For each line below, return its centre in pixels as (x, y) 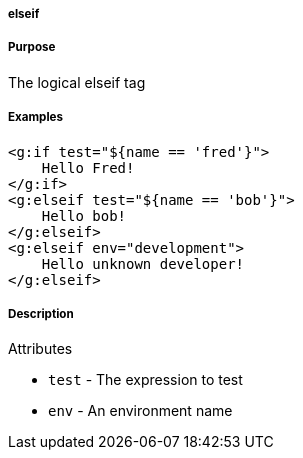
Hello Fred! (88, 167)
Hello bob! (84, 215)
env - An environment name (140, 411)
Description (41, 313)
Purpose (32, 47)
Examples (35, 117)
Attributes (40, 349)
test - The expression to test (145, 380)
